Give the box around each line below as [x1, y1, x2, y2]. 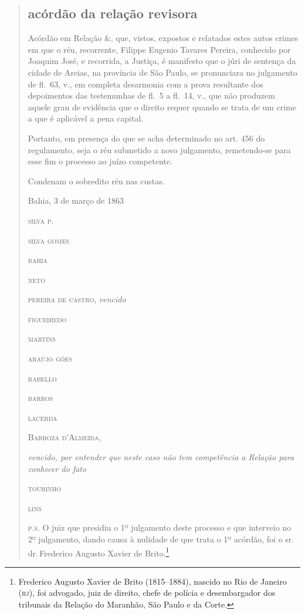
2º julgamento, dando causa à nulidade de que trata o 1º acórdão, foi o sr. [28, 533, 294, 545]
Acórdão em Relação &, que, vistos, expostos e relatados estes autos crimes [28, 32, 299, 44]
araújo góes [28, 352, 72, 365]
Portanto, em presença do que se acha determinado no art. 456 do [28, 131, 265, 144]
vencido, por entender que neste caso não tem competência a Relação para [28, 451, 294, 463]
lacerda [28, 411, 57, 423]
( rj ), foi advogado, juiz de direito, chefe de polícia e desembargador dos [18, 586, 276, 599]
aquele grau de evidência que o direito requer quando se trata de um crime [28, 100, 297, 113]
